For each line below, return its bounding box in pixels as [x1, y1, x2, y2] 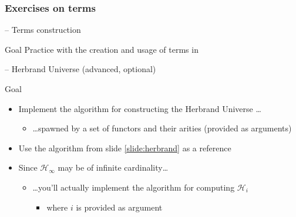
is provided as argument [76, 201, 163, 213]
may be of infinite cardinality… [58, 161, 169, 174]
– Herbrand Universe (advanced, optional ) [5, 63, 156, 75]
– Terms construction [5, 23, 81, 36]
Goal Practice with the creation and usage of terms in [5, 43, 199, 55]
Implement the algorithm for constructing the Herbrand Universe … [18, 102, 261, 114]
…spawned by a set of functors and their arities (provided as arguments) [32, 122, 292, 134]
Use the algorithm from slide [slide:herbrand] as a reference [18, 141, 231, 154]
